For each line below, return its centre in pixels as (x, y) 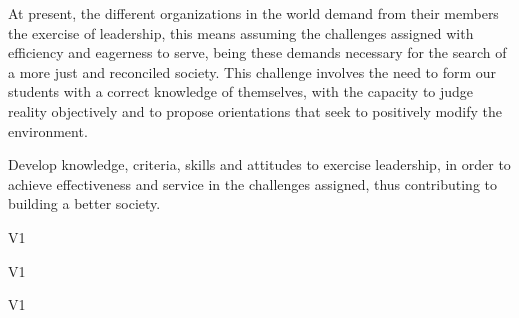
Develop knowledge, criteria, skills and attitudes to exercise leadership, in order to (259, 164)
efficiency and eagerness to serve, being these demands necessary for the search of (257, 52)
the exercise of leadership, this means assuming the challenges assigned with (241, 32)
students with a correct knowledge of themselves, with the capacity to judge (241, 91)
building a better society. (84, 203)
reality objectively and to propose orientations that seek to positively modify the (255, 110)
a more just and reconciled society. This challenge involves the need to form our (252, 71)
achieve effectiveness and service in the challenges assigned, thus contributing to (253, 183)
